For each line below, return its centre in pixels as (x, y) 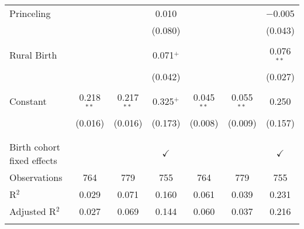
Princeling (30, 13)
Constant (28, 101)
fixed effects (33, 160)
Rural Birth (33, 55)
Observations (36, 177)
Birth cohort (35, 146)
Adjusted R (33, 211)
